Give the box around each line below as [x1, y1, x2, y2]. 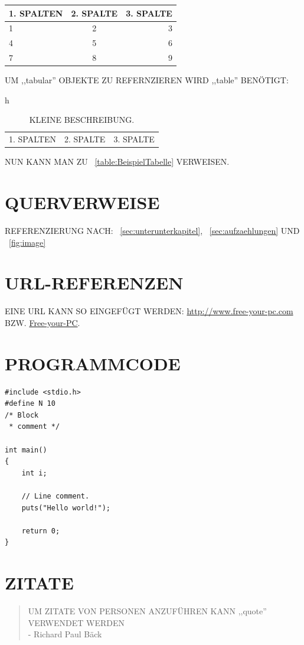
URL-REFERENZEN [5, 271, 184, 295]
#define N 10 [5, 399, 55, 408]
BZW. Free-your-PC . [5, 316, 80, 328]
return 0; [21, 526, 60, 535]
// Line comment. [21, 491, 90, 500]
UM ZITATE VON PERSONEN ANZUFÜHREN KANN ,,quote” [28, 605, 267, 617]
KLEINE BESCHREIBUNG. [29, 113, 135, 126]
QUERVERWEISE [5, 190, 160, 214]
